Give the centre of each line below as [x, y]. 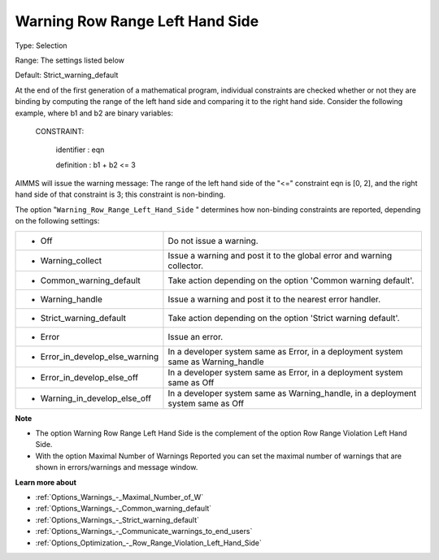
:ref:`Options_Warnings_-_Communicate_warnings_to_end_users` [144, 532]
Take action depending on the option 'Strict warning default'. [284, 318]
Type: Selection [41, 46]
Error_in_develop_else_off [89, 377]
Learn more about [46, 482]
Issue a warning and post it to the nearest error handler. [274, 299]
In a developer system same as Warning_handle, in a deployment [292, 393]
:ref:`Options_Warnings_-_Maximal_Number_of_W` [120, 497]
